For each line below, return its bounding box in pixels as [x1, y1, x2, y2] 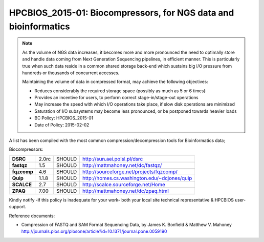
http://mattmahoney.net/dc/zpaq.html [82, 187, 169, 194]
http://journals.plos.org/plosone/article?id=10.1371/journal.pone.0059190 [21, 228, 167, 234]
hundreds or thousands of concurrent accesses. [22, 70, 120, 76]
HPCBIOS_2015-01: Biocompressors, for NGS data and [9, 7, 234, 18]
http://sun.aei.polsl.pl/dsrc [82, 155, 143, 162]
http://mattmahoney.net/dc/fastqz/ [82, 161, 162, 168]
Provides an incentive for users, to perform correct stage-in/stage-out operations [34, 95, 198, 101]
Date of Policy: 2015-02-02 [34, 122, 89, 128]
